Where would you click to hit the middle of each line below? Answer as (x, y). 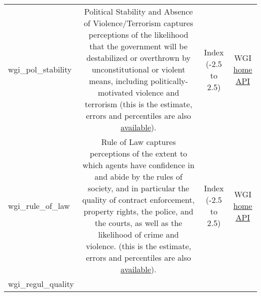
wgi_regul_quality (41, 284)
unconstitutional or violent (138, 69)
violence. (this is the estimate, (139, 246)
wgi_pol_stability (40, 69)
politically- (169, 81)
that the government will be (139, 46)
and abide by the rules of (139, 176)
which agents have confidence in (139, 165)
